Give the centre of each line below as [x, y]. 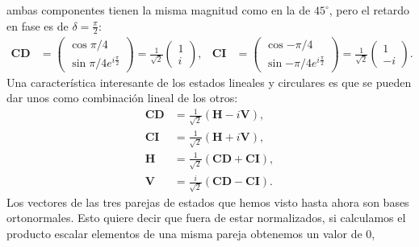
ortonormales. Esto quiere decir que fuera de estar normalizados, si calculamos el [206, 218]
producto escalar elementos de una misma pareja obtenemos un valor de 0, [191, 234]
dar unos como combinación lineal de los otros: [122, 98]
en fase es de [38, 25]
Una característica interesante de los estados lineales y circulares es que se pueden [209, 82]
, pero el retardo [369, 10]
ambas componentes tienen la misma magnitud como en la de [159, 10]
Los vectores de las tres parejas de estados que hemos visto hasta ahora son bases [208, 202]
